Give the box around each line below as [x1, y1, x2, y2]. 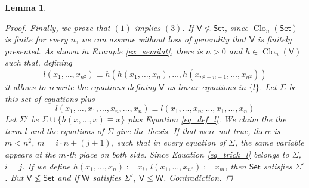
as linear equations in [167, 80, 246, 93]
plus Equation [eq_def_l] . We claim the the [128, 113, 286, 125]
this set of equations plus [5, 92, 95, 104]
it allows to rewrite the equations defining [5, 80, 156, 93]
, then [225, 159, 246, 172]
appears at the [5, 147, 56, 160]
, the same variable [234, 136, 304, 149]
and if [57, 171, 79, 184]
